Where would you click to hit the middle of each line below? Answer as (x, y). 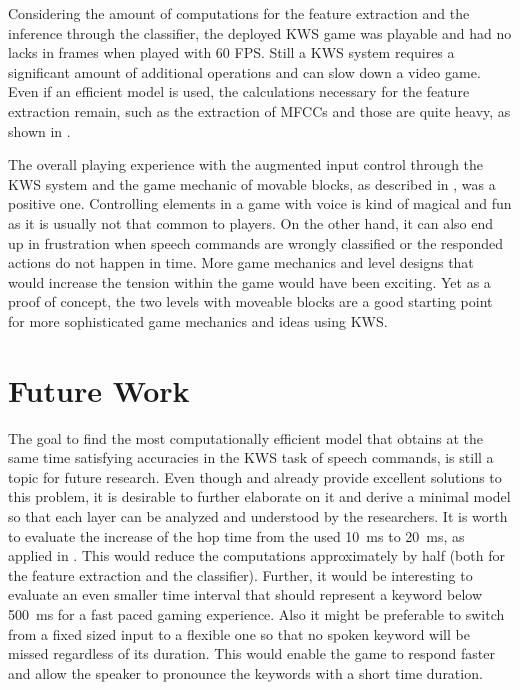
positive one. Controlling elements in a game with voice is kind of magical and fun (260, 203)
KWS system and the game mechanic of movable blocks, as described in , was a (252, 183)
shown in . (39, 130)
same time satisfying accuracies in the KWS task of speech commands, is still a (251, 457)
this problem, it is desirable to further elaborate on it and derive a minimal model (259, 496)
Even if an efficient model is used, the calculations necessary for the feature (239, 91)
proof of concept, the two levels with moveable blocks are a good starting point (250, 301)
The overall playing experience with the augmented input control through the (246, 164)
